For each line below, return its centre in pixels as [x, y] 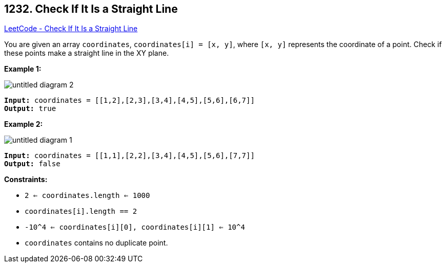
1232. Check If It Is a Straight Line [91, 9]
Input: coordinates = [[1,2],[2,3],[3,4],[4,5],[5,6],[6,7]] [129, 101]
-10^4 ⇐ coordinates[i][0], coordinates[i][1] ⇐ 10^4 [135, 227]
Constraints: [26, 180]
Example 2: [24, 124]
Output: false [32, 164]
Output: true [30, 109]
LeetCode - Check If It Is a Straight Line [71, 29]
